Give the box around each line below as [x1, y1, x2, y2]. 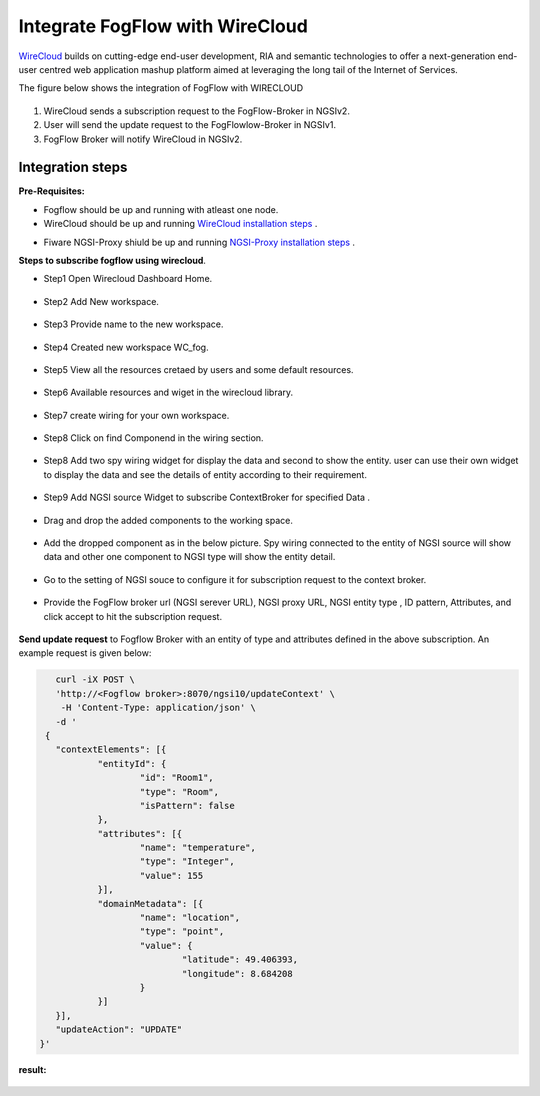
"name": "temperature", [139, 842, 257, 854]
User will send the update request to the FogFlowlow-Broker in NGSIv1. [43, 119, 337, 131]
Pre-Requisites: [18, 185, 85, 197]
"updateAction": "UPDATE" [55, 1024, 183, 1035]
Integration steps [18, 159, 128, 176]
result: [18, 1063, 47, 1075]
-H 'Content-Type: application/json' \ [60, 702, 257, 714]
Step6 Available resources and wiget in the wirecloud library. [43, 386, 294, 399]
